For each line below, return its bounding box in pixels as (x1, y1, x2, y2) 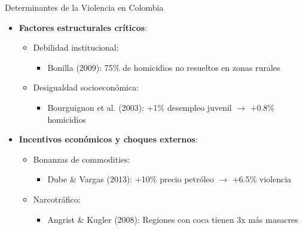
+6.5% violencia (232, 173, 292, 185)
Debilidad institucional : (33, 41, 119, 54)
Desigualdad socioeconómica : (33, 81, 139, 94)
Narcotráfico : (33, 192, 81, 205)
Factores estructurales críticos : (19, 21, 148, 33)
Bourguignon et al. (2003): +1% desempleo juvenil (47, 101, 232, 113)
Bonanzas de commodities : (33, 153, 130, 165)
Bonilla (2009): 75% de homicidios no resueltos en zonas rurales (47, 61, 280, 73)
